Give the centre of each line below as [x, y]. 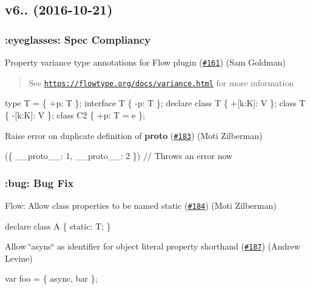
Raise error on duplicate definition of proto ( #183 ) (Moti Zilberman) [134, 135]
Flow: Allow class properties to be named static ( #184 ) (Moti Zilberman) [141, 205]
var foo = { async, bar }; [51, 278]
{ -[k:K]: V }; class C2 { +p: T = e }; [75, 114]
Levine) [19, 258]
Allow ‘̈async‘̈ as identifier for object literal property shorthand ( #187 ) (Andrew [153, 246]
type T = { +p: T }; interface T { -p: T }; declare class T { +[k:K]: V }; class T [155, 103]
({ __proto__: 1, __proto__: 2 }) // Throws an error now [119, 156]
